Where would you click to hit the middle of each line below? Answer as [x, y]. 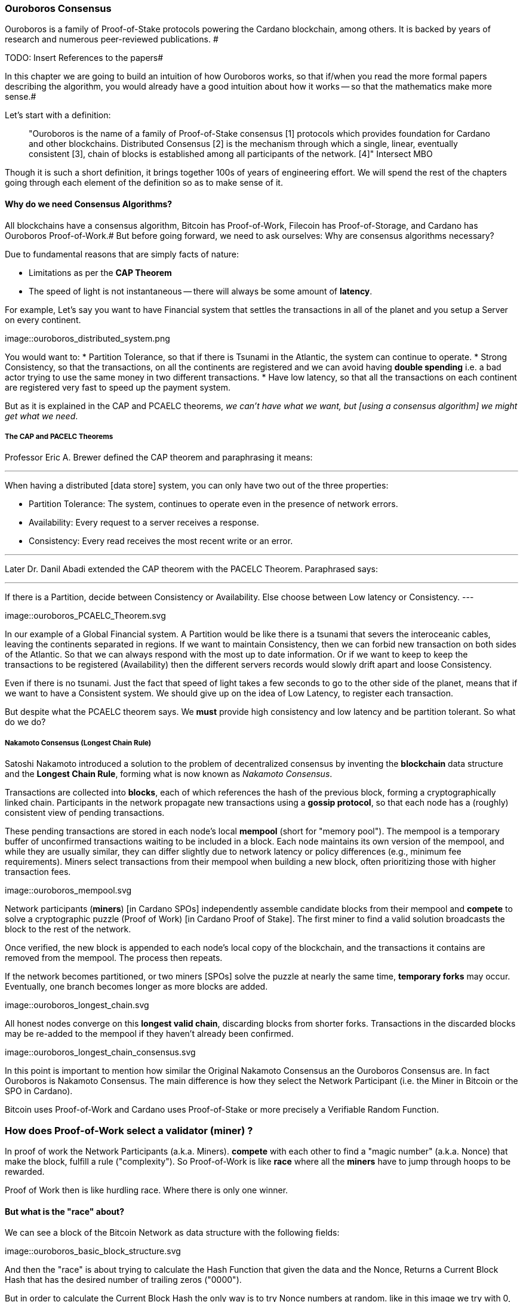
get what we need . [41, 416]
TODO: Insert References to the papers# [84, 58]
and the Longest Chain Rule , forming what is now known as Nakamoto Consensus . [169, 774]
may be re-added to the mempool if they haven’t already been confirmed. [149, 1034]
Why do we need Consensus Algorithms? [89, 204]
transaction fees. [38, 872]
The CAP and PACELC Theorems [59, 436]
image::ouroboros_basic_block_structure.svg [93, 1251]
